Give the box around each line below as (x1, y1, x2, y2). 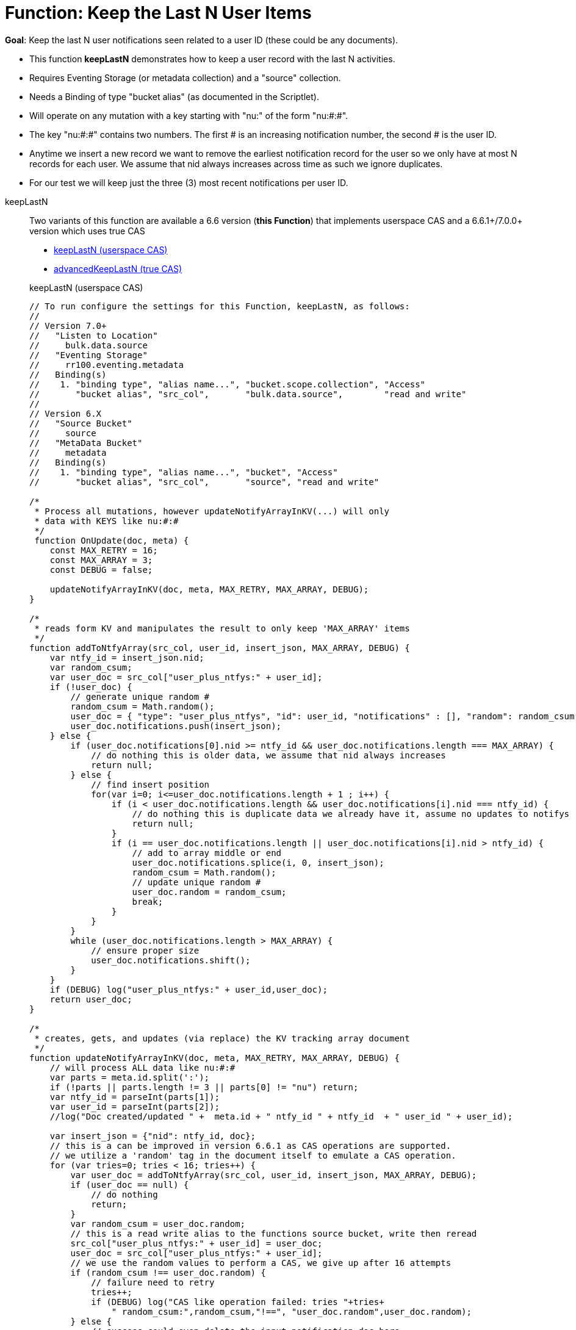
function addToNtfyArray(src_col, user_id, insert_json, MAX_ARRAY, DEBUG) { (29, 642, 410, 653)
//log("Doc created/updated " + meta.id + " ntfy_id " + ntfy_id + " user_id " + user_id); (49, 1111, 513, 1121)
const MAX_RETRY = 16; (49, 545, 158, 555)
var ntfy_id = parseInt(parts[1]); (49, 1091, 220, 1102)
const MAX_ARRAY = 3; (49, 555, 153, 565)
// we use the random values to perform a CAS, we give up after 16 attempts (70, 1257, 452, 1268)
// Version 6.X (29, 408, 102, 419)
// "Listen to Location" (29, 330, 158, 340)
